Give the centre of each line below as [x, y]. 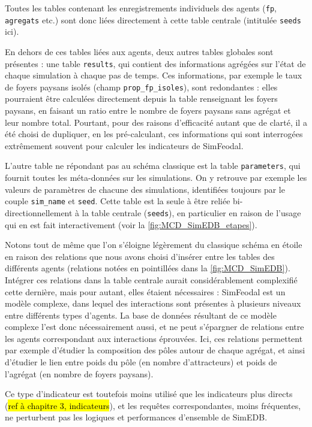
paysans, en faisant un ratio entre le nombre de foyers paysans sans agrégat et [148, 110]
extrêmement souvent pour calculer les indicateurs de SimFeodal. [124, 145]
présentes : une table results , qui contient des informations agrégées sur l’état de [155, 63]
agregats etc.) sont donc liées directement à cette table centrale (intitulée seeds [153, 19]
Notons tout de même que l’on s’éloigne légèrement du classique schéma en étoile [154, 245]
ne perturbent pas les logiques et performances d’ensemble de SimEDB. [136, 417]
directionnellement [39, 212]
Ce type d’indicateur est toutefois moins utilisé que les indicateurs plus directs [149, 394]
